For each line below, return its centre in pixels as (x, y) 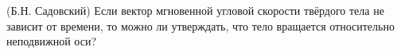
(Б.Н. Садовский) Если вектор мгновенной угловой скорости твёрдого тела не (195, 10)
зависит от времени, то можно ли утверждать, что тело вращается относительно (200, 25)
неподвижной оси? (52, 41)
